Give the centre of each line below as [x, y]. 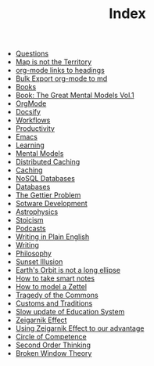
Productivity [35, 129]
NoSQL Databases [45, 179]
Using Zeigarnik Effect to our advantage [80, 328]
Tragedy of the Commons [57, 295]
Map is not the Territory [54, 62]
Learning [30, 145]
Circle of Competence [51, 337]
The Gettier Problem [48, 195]
